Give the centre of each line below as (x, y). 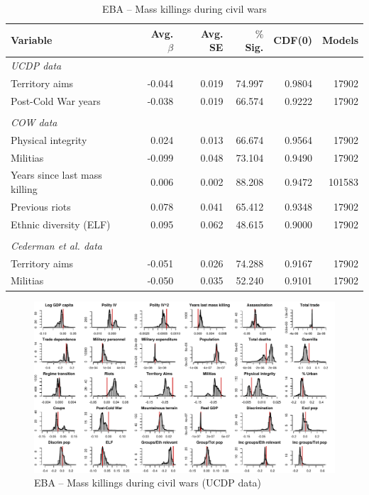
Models (340, 40)
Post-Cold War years (56, 100)
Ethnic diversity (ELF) (61, 224)
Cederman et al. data (56, 245)
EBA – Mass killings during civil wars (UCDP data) (148, 483)
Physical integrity (49, 139)
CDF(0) (293, 40)
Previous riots (41, 206)
